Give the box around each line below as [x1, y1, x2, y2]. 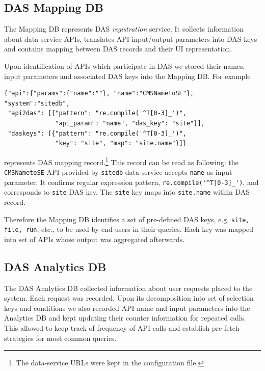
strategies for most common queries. [4, 332, 117, 343]
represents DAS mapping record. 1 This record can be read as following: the [4, 155, 238, 167]
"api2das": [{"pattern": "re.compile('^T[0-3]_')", [8, 110, 187, 117]
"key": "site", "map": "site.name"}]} [55, 140, 187, 147]
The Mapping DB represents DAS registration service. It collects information [4, 23, 244, 34]
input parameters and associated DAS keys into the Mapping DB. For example [4, 70, 251, 81]
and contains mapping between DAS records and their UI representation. [4, 43, 232, 54]
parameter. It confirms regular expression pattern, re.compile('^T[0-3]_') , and [4, 176, 259, 187]
